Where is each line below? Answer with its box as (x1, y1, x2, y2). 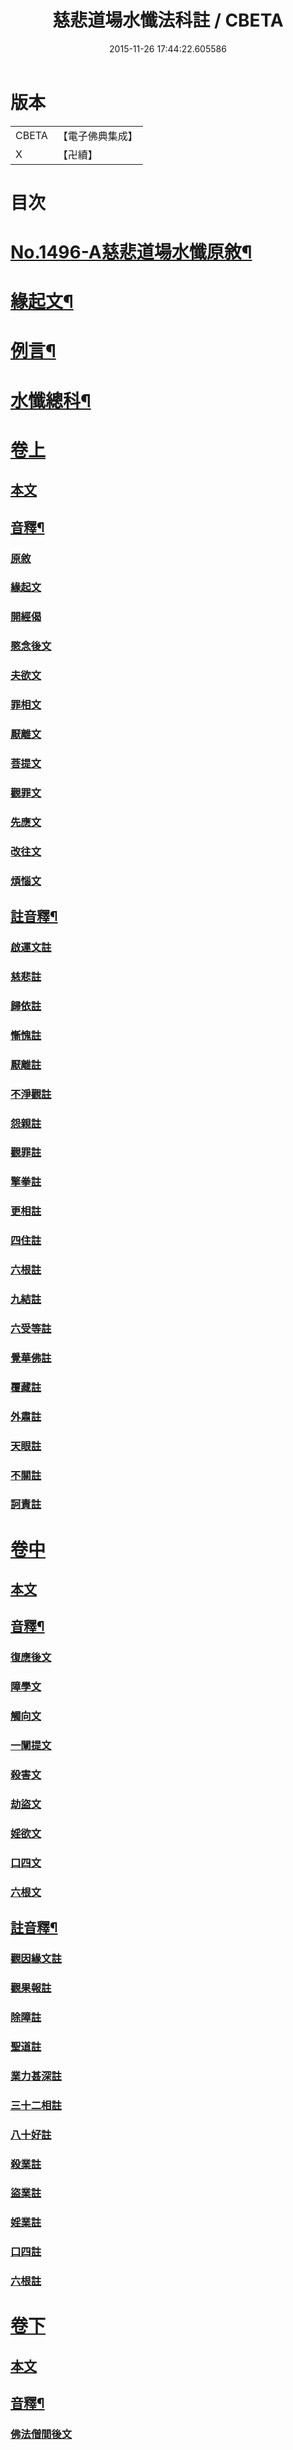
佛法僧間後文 (10, 2427, 73, 2441)
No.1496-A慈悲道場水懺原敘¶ (10, 241, 253, 264)
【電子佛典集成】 (57, 129, 138, 143)
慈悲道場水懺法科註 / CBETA (52, 9, 284, 32)
